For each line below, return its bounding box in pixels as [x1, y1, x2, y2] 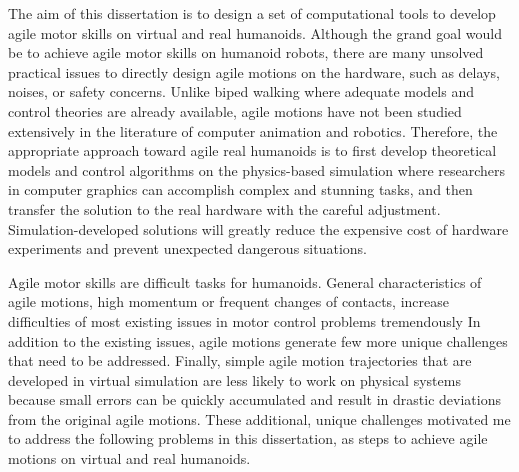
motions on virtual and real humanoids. [8, 448, 251, 469]
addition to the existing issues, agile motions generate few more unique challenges [8, 330, 508, 351]
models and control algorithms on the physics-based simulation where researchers [8, 159, 506, 180]
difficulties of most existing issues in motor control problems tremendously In [8, 310, 481, 331]
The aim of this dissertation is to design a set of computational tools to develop [8, 3, 496, 23]
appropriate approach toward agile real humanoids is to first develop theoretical [8, 140, 497, 161]
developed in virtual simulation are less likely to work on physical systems [8, 369, 461, 390]
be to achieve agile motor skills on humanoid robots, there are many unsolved [8, 42, 484, 63]
